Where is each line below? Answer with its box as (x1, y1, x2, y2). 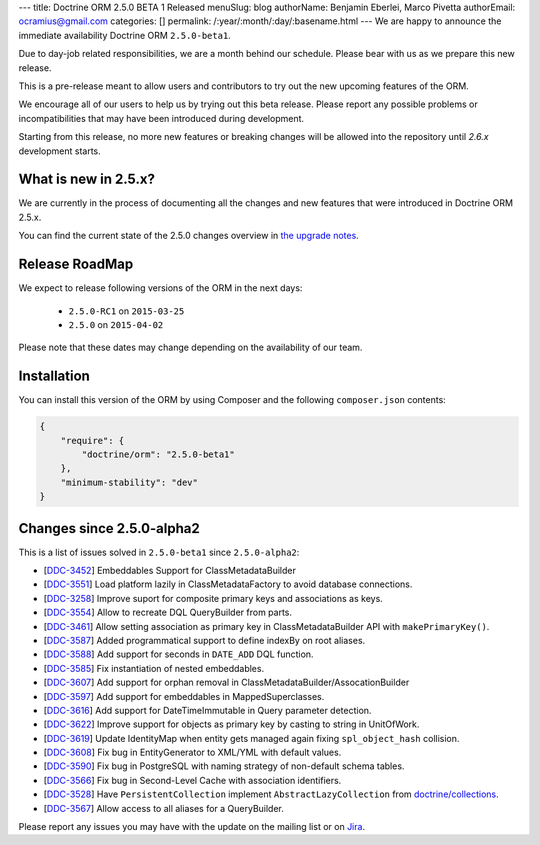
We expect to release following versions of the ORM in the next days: (18, 282, 303, 294)
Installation (18, 368, 90, 385)
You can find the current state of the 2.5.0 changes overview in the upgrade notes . (18, 230, 359, 242)
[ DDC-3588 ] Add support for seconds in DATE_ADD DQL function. (43, 648, 314, 660)
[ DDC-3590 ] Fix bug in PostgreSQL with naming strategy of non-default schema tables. (43, 760, 405, 772)
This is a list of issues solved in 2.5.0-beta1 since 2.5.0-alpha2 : (18, 546, 300, 558)
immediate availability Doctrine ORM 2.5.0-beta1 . (18, 29, 232, 41)
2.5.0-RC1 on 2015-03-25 (68, 305, 185, 317)
